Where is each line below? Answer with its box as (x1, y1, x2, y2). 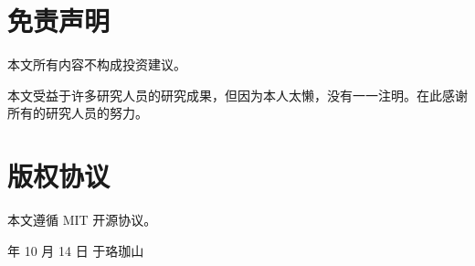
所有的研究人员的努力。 (7, 103, 148, 122)
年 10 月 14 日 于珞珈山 (7, 240, 144, 260)
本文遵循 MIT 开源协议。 (7, 210, 157, 229)
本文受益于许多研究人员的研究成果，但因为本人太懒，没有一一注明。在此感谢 (7, 85, 468, 104)
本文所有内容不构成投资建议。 (7, 55, 186, 74)
